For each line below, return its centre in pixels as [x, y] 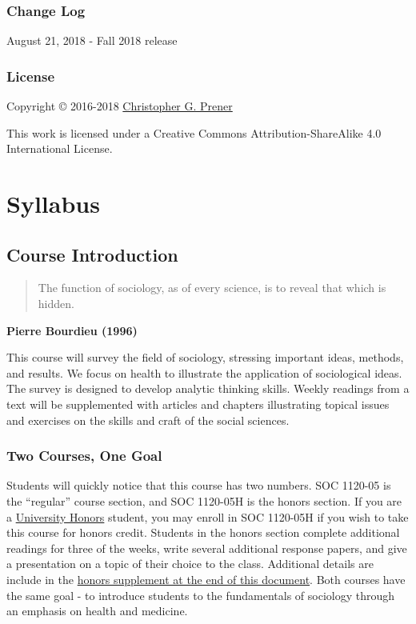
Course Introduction [92, 254]
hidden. [56, 303]
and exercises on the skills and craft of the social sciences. [148, 420]
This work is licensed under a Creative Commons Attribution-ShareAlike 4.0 [194, 132]
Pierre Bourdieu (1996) [72, 330]
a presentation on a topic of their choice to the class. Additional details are [190, 564]
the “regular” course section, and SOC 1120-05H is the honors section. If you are [204, 500]
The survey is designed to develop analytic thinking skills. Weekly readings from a [208, 388]
